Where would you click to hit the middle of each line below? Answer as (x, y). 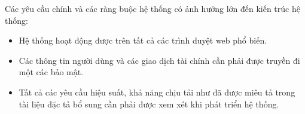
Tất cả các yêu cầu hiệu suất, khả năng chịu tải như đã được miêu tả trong (157, 92)
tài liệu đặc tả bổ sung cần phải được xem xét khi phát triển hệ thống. (149, 104)
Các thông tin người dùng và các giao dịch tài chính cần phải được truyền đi (159, 60)
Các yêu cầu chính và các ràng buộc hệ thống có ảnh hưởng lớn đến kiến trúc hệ (152, 8)
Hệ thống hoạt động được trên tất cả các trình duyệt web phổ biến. (143, 40)
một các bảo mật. (51, 72)
